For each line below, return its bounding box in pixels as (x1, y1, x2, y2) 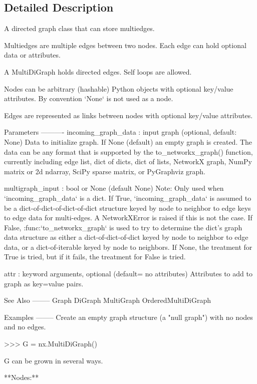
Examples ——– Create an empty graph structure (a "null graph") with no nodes (4, 311, 253, 322)
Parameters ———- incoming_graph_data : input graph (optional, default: (4, 127, 237, 137)
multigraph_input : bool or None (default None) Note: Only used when (4, 183, 224, 193)
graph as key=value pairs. (4, 278, 84, 288)
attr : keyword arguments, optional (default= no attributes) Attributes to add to (4, 268, 252, 279)
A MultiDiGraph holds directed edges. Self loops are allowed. (4, 66, 192, 77)
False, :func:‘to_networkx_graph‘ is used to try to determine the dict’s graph (4, 222, 242, 232)
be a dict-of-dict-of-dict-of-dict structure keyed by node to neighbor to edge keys (4, 202, 251, 213)
